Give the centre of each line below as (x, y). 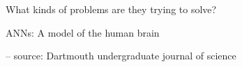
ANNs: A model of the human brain (83, 32)
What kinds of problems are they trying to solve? (111, 9)
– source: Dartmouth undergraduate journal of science (121, 56)
